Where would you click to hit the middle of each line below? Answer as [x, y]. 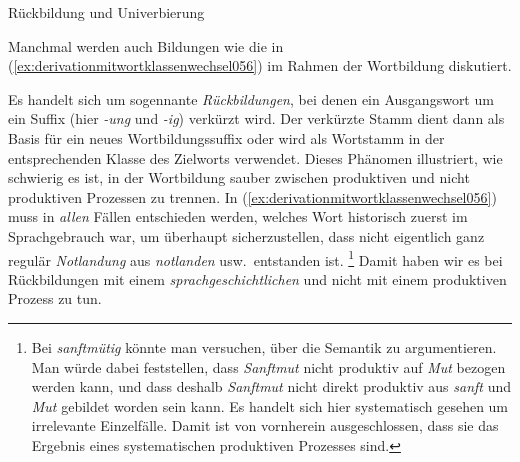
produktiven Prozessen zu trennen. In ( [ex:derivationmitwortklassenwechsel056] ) [252, 196]
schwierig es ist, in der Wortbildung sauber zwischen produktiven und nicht [239, 177]
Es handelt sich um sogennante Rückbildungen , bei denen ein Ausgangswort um [251, 98]
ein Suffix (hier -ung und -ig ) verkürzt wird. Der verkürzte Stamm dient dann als [256, 118]
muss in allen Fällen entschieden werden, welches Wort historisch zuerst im [238, 216]
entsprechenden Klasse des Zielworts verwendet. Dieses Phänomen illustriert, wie [255, 157]
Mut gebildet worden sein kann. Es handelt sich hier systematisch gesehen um [270, 405]
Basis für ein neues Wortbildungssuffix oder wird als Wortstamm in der [226, 137]
